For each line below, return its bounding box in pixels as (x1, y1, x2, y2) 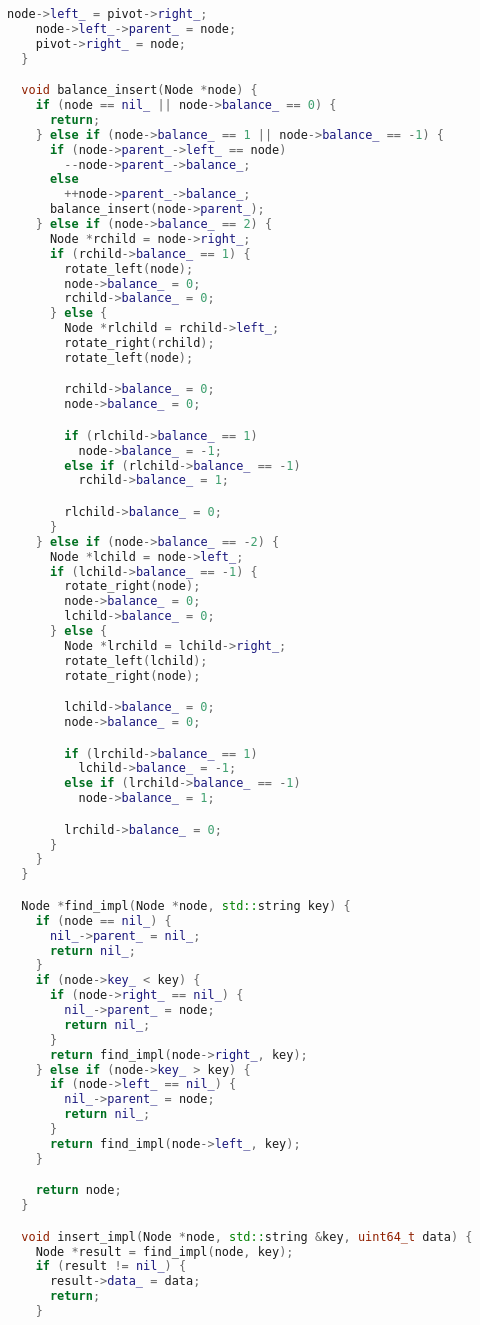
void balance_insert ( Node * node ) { (21, 83, 258, 98)
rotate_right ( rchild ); (64, 336, 215, 351)
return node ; (35, 1183, 122, 1198)
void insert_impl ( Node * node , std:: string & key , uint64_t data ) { (21, 1229, 473, 1244)
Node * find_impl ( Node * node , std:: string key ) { (21, 898, 351, 913)
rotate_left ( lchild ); (64, 653, 208, 668)
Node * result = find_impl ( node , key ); (35, 1244, 294, 1259)
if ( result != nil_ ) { (35, 1259, 187, 1274)
